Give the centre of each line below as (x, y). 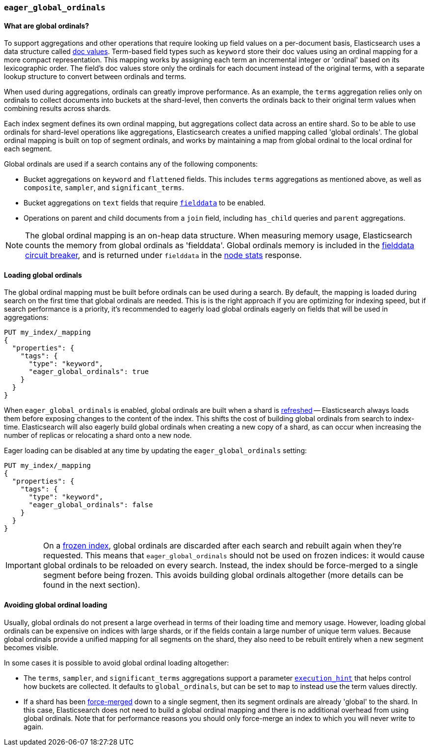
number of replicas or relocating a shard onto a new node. (98, 435)
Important (23, 565)
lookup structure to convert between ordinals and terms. (95, 77)
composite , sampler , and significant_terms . (104, 188)
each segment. (28, 149)
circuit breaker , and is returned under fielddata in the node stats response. (163, 255)
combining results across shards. (57, 109)
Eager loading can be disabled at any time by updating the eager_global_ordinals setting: (156, 451)
